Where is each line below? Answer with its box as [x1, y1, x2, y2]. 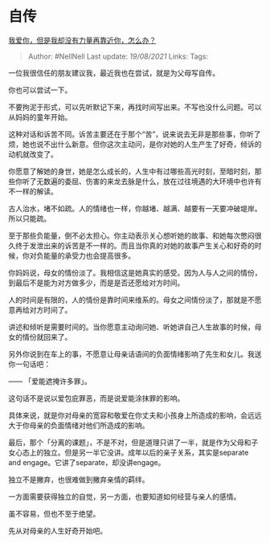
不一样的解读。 [8, 186, 58, 196]
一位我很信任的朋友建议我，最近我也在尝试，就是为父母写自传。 [8, 67, 219, 77]
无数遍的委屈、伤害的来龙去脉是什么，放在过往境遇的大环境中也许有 [35, 176, 262, 186]
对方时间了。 [29, 304, 72, 314]
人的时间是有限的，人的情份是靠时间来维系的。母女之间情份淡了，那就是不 [8, 295, 255, 304]
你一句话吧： [8, 359, 51, 369]
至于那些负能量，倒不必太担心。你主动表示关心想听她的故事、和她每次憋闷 [8, 231, 255, 240]
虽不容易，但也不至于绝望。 [8, 508, 100, 518]
